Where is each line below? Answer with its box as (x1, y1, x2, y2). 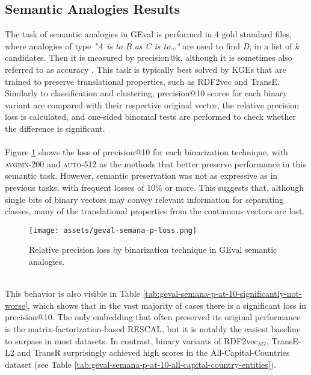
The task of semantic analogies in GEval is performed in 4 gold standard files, (5, 28, 292, 40)
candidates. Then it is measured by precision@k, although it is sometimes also (5, 51, 292, 64)
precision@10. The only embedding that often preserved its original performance (5, 311, 301, 323)
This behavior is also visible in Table (5, 287, 140, 300)
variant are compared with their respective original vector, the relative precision (5, 98, 300, 111)
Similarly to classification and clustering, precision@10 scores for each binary (5, 87, 288, 99)
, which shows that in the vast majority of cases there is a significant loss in (27, 299, 306, 311)
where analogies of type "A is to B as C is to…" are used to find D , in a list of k (5, 39, 299, 52)
